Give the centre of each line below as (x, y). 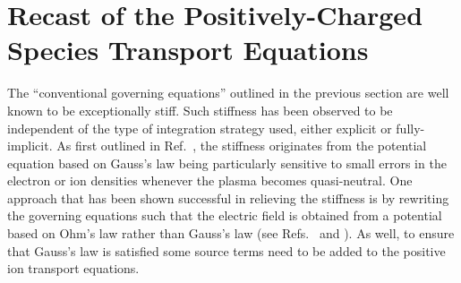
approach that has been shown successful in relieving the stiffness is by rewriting (228, 197)
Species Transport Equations (188, 50)
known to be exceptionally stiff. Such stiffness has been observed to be (200, 110)
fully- (410, 128)
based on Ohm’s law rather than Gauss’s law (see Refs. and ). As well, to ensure (231, 233)
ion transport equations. (73, 268)
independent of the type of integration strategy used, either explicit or (200, 128)
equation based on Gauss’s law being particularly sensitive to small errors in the (227, 163)
